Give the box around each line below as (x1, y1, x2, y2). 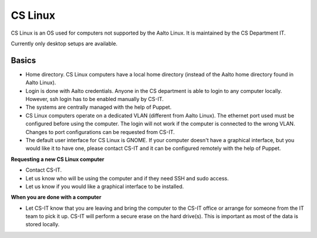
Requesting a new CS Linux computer (11, 156, 104, 163)
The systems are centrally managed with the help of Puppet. (25, 103, 172, 111)
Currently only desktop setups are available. (11, 40, 117, 47)
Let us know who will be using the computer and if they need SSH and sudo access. (25, 175, 229, 182)
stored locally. (25, 221, 60, 228)
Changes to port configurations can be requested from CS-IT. (25, 128, 176, 135)
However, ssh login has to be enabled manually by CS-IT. (25, 96, 164, 103)
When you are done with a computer (11, 194, 102, 201)
